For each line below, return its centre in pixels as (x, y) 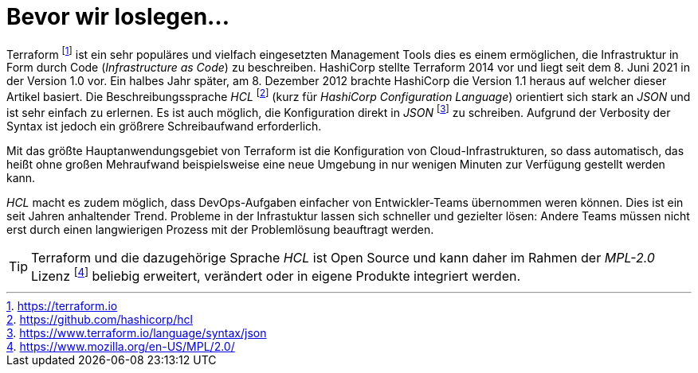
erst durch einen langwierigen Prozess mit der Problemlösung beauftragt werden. (220, 229)
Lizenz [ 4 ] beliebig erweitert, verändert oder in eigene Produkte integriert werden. (276, 275)
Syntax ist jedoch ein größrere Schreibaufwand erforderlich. (164, 126)
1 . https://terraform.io (62, 306)
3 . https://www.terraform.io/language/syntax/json (137, 333)
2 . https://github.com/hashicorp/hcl (100, 320)
